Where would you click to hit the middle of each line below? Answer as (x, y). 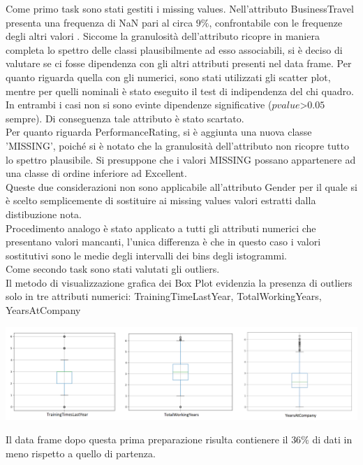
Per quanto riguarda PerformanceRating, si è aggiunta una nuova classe (159, 132)
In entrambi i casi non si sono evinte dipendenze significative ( (139, 105)
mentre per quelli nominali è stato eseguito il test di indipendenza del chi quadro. (180, 91)
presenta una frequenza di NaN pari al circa (99, 22)
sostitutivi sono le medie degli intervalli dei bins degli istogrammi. (146, 255)
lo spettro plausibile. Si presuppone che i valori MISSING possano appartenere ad (181, 159)
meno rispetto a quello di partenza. (81, 453)
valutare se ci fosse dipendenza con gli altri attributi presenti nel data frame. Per (179, 63)
